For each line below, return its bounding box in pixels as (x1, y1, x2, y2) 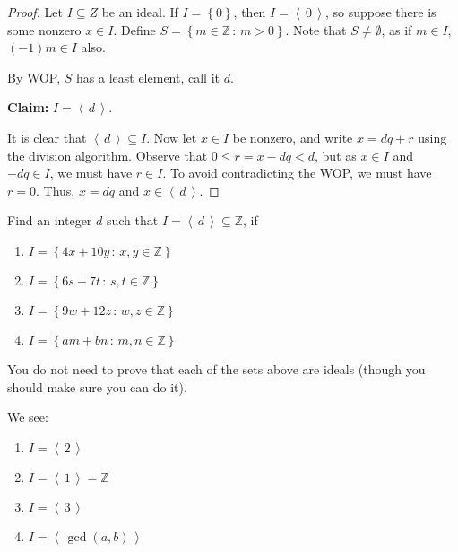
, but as (315, 145, 357, 164)
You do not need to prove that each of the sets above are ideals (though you (7, 359, 426, 378)
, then (233, 3, 266, 21)
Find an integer (7, 211, 92, 230)
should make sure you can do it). (7, 377, 187, 396)
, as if (381, 20, 412, 39)
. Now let (146, 127, 197, 146)
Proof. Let (7, 3, 63, 21)
